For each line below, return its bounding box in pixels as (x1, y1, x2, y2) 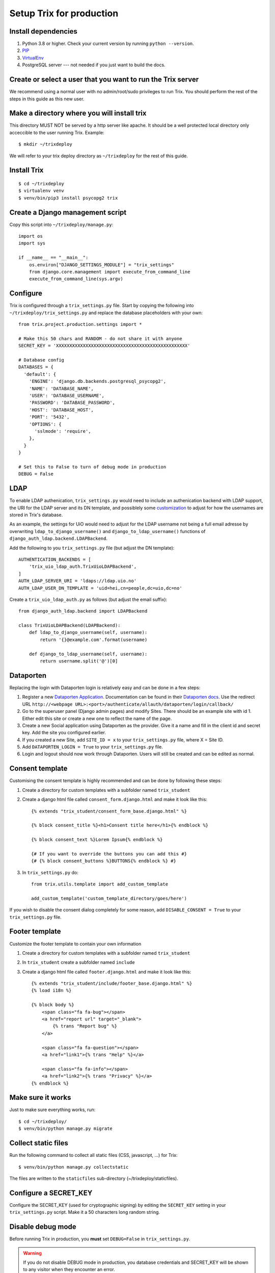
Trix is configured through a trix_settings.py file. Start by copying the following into (9, 302, 194, 309)
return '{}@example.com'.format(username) (40, 636, 148, 643)
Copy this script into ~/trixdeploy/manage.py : (9, 222, 114, 228)
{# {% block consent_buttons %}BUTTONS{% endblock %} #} (31, 858, 177, 864)
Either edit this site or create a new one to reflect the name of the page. (22, 715, 172, 722)
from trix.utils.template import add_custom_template (31, 881, 168, 887)
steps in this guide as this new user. (9, 96, 85, 102)
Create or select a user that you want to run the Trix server (9, 75, 199, 84)
